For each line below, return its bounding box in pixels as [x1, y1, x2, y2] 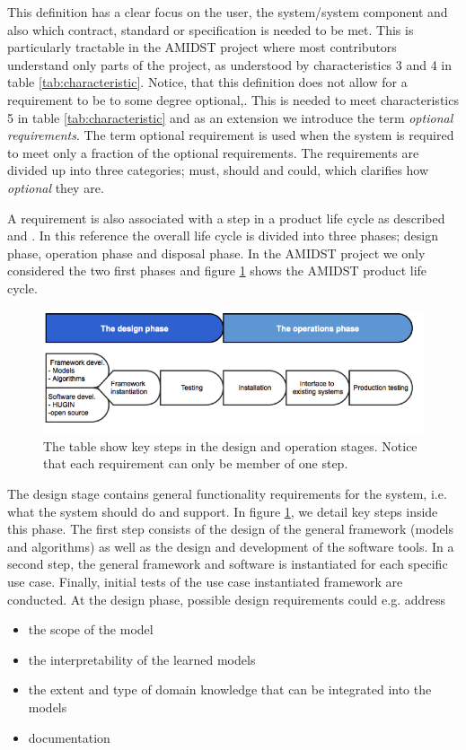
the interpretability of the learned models [28, 650, 256, 668]
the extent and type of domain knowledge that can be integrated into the [28, 680, 432, 699]
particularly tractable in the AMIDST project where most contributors [7, 38, 397, 57]
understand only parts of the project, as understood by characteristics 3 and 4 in [7, 55, 453, 74]
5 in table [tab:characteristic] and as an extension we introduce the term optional [7, 108, 453, 126]
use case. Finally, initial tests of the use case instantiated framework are [7, 571, 403, 590]
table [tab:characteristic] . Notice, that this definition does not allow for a [7, 73, 408, 92]
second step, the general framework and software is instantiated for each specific [7, 554, 448, 573]
